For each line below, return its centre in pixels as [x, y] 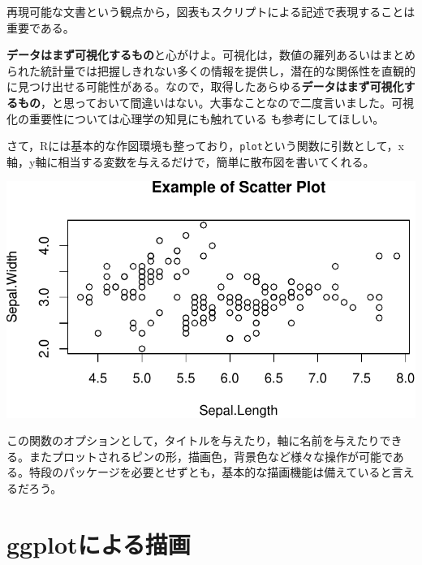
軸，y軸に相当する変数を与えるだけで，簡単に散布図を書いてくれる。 [191, 161]
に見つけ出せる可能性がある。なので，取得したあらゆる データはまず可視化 [205, 86]
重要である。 [41, 27]
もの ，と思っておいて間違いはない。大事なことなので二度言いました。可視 [216, 102]
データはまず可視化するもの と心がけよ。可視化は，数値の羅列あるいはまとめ [211, 55]
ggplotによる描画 [99, 543]
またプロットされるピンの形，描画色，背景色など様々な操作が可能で [211, 456]
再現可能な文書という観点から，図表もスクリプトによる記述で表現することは [211, 11]
